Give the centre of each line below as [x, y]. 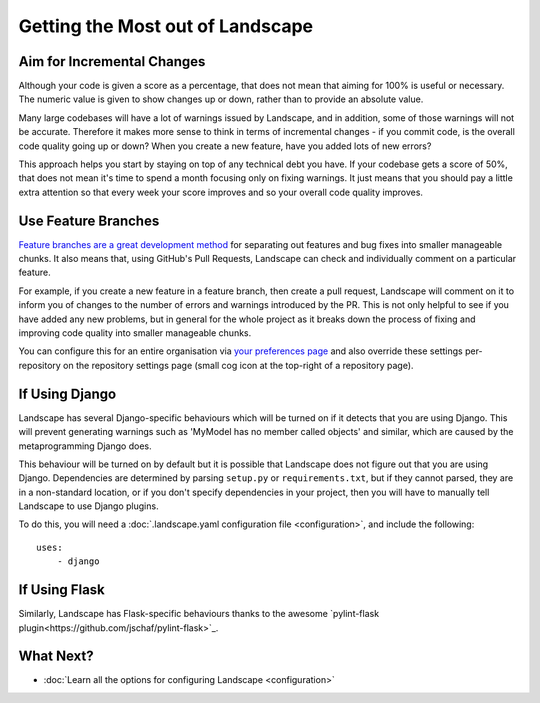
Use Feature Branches [89, 220]
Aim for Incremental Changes [112, 61]
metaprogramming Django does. [85, 446]
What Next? [56, 656]
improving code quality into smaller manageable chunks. [135, 333]
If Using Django [67, 393]
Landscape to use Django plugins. [88, 506]
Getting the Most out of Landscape [166, 26]
